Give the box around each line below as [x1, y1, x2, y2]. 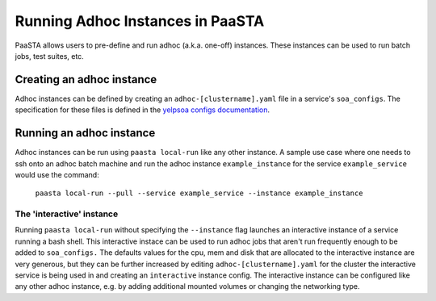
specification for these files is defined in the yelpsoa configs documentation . [15, 105, 270, 115]
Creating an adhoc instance [15, 73, 157, 86]
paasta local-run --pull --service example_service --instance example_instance [35, 189, 363, 198]
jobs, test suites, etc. [15, 51, 84, 61]
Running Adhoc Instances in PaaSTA [15, 12, 265, 30]
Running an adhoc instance [15, 126, 156, 140]
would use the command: [15, 169, 100, 179]
